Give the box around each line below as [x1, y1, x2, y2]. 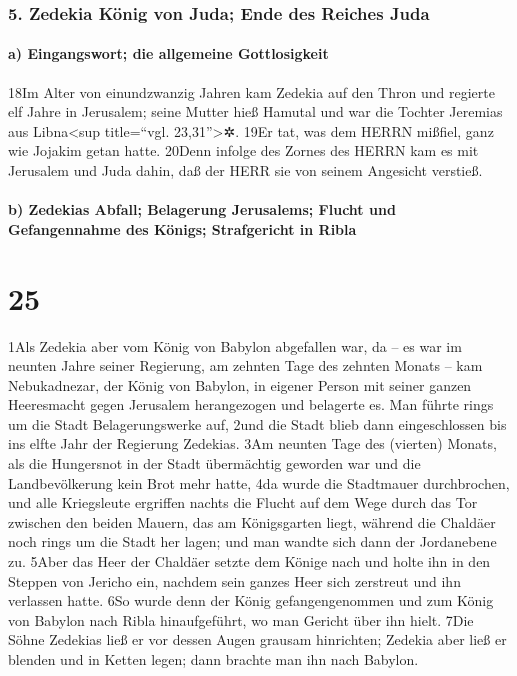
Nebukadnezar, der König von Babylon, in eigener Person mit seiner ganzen [8, 374, 472, 395]
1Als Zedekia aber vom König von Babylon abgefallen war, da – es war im [8, 335, 462, 356]
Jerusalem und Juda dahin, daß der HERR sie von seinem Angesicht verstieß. [8, 160, 483, 181]
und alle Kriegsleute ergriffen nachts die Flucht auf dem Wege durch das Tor [8, 492, 478, 513]
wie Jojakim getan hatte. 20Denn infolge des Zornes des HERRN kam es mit [8, 140, 479, 161]
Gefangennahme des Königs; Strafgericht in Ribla [8, 218, 357, 239]
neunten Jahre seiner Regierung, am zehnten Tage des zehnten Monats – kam [8, 355, 483, 376]
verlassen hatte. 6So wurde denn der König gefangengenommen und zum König [8, 590, 494, 611]
